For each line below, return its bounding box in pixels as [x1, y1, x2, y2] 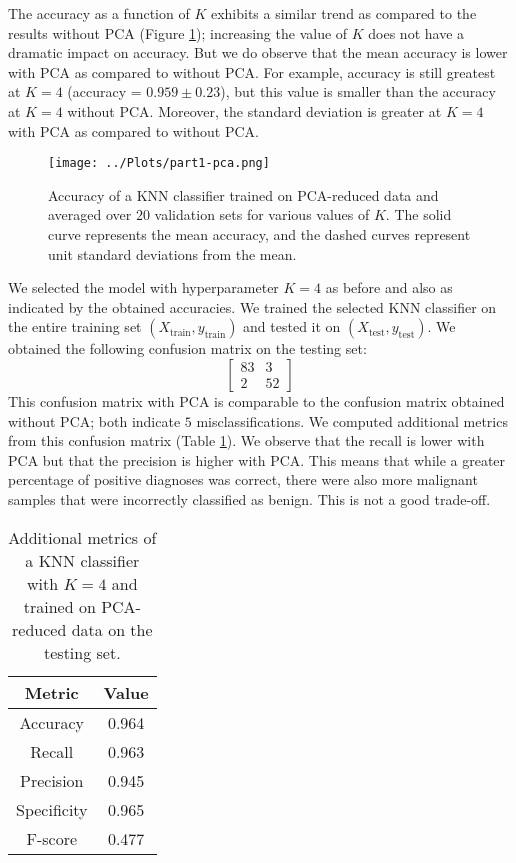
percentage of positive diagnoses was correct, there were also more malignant [8, 469, 478, 490]
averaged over [48, 204, 132, 225]
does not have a [368, 22, 465, 43]
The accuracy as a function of [8, 3, 190, 23]
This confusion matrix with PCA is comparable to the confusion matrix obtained [8, 390, 505, 411]
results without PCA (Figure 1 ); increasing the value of [8, 22, 348, 43]
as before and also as [325, 277, 453, 298]
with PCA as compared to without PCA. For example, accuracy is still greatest [8, 61, 496, 82]
